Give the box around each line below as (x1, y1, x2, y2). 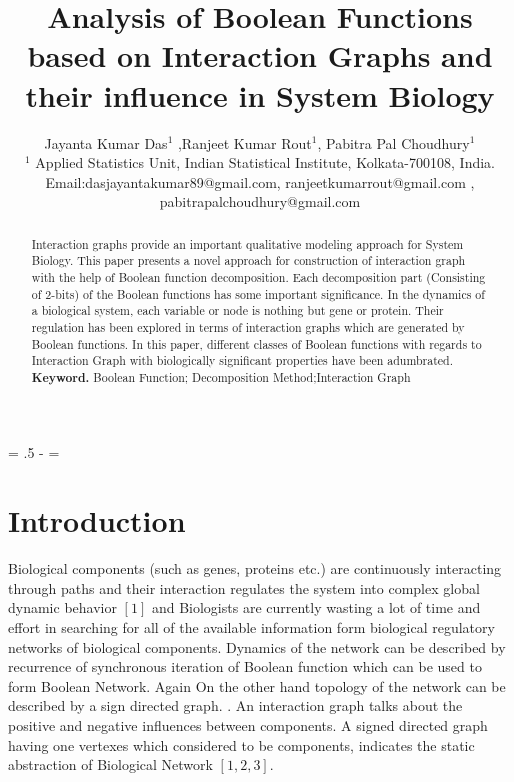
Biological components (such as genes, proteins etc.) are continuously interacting (8, 558, 502, 579)
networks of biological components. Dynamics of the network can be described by (8, 636, 506, 657)
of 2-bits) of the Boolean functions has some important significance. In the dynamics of (31, 285, 485, 302)
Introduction (8, 500, 186, 541)
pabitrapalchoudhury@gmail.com (159, 191, 361, 212)
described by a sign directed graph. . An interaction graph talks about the (8, 695, 463, 716)
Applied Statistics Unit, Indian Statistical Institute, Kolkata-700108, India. (35, 152, 495, 173)
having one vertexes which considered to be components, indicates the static (8, 734, 475, 755)
